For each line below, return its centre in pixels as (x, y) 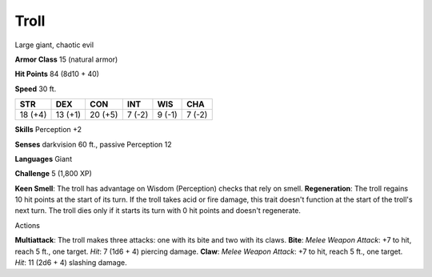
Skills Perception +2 (48, 130)
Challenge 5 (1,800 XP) (53, 174)
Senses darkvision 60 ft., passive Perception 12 (93, 144)
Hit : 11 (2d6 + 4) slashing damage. (71, 263)
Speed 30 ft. (36, 89)
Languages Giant (43, 159)
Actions (27, 225)
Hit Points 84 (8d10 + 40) (57, 74)
